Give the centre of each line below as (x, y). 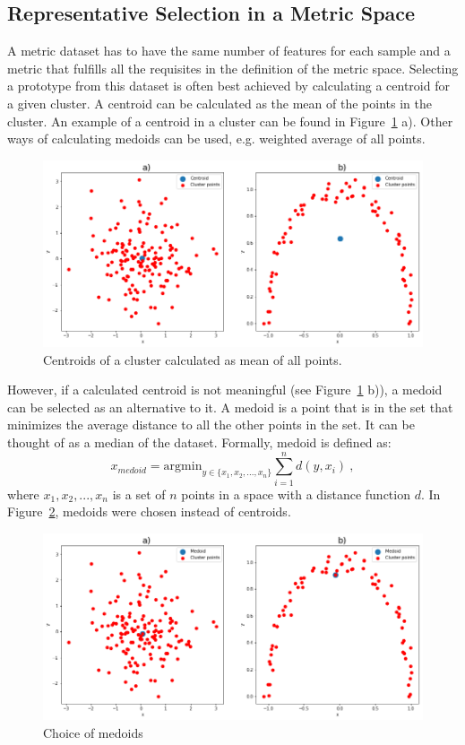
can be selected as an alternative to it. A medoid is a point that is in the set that (230, 407)
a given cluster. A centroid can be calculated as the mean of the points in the (220, 103)
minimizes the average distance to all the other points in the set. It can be (211, 424)
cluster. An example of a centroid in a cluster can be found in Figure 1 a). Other (230, 121)
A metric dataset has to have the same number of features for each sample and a (229, 51)
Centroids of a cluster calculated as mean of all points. (193, 359)
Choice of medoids (93, 732)
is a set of (139, 494)
